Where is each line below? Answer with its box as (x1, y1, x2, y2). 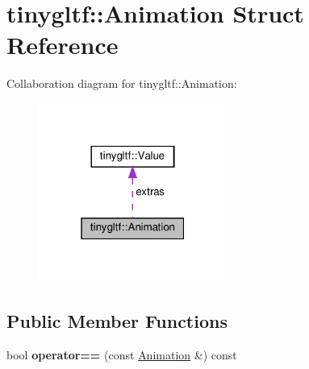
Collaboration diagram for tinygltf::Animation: (6, 75, 237, 92)
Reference (6, 28, 119, 61)
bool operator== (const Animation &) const (6, 346, 237, 363)
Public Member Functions (6, 309, 228, 334)
